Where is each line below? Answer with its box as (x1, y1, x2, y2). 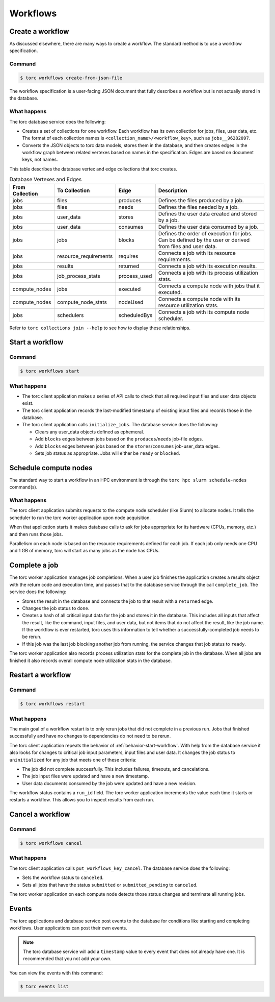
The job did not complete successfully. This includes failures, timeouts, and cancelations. (22, 766, 210, 772)
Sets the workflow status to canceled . (22, 874, 104, 881)
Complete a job (9, 561, 59, 570)
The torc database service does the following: (9, 118, 106, 125)
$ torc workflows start (20, 368, 80, 374)
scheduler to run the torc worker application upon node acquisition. (9, 515, 151, 521)
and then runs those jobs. (9, 531, 63, 537)
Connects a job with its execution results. (158, 262, 257, 270)
